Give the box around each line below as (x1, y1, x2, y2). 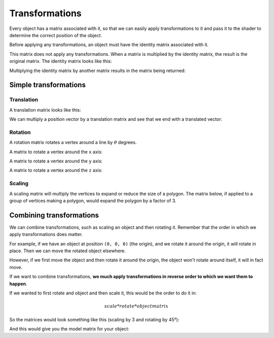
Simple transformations (9, 81, 86, 89)
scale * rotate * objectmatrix (104, 303, 168, 309)
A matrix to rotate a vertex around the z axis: (9, 167, 102, 174)
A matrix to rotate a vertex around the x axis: (9, 149, 102, 155)
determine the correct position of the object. (9, 32, 102, 38)
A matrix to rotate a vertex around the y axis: (9, 158, 102, 164)
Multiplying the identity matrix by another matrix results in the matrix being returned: (9, 67, 186, 74)
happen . (9, 281, 27, 287)
